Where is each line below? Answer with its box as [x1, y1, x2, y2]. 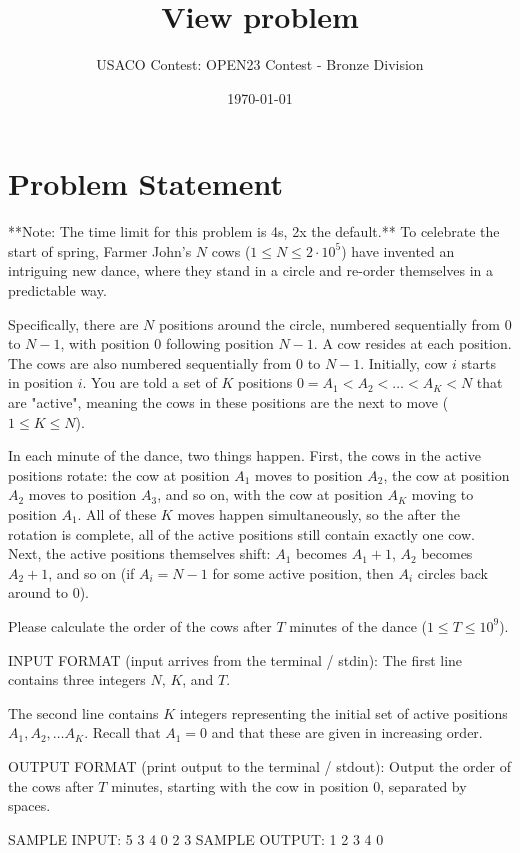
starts [461, 352, 496, 373]
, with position [60, 333, 150, 354]
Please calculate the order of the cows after [8, 615, 272, 636]
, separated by [380, 775, 467, 796]
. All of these [77, 503, 157, 524]
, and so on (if [48, 562, 135, 583]
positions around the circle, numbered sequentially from [158, 313, 501, 334]
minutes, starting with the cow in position [111, 775, 369, 796]
